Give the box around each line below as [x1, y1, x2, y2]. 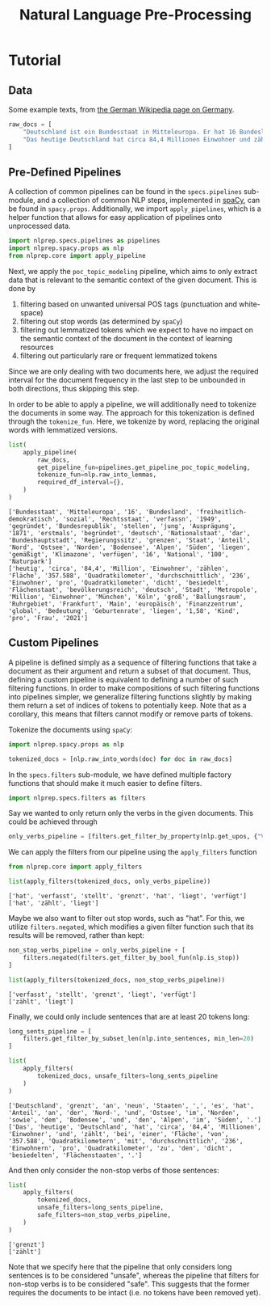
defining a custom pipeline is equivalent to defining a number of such [8, 674, 239, 684]
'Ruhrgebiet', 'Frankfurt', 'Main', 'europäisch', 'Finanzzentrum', [8, 600, 244, 608]
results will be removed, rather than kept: [8, 931, 145, 940]
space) [19, 307, 44, 317]
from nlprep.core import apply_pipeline [8, 252, 147, 260]
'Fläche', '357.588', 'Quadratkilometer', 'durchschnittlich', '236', [8, 572, 251, 580]
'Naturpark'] [8, 557, 52, 565]
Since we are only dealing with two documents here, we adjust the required [8, 366, 260, 376]
